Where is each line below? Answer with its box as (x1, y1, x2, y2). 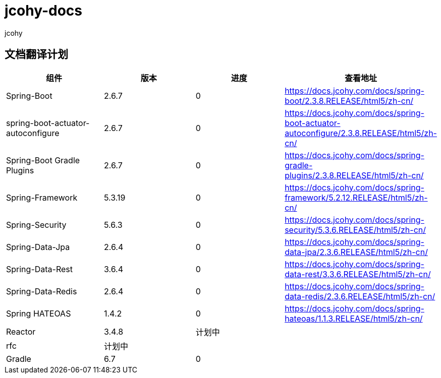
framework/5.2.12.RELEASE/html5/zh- (285, 192, 428, 203)
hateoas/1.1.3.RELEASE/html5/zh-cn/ (285, 313, 423, 324)
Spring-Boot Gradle (6, 155, 80, 165)
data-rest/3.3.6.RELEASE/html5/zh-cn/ (285, 269, 431, 279)
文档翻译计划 (5, 48, 68, 61)
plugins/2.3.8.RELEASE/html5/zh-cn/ (285, 170, 424, 180)
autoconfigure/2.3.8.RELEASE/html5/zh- (285, 128, 437, 138)
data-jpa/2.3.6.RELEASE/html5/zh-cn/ (285, 246, 428, 257)
